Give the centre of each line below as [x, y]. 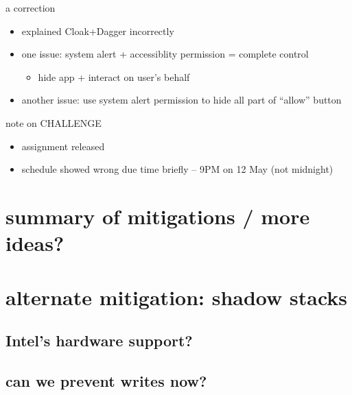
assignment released [63, 146]
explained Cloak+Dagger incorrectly [98, 31]
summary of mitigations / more [158, 216]
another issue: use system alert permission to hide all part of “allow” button [181, 100]
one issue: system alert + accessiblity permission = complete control [165, 54]
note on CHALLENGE [54, 122]
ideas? [35, 243]
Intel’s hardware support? [99, 340]
